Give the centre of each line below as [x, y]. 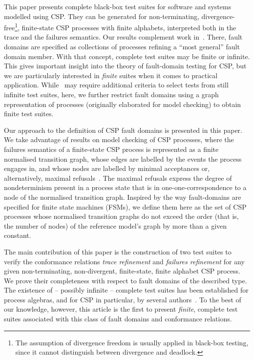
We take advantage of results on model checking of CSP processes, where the [119, 139]
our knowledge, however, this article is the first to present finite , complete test [121, 309]
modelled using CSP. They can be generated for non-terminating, [102, 16]
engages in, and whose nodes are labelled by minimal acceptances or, [107, 168]
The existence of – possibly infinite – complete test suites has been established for [126, 290]
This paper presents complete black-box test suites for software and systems [118, 6]
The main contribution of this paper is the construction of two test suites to [118, 251]
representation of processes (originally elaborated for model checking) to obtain [123, 104]
